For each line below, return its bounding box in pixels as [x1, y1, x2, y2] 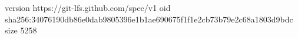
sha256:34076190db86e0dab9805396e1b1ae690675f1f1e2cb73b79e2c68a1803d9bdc [5, 13, 293, 25]
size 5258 [5, 24, 37, 36]
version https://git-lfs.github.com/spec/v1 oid [5, 2, 171, 13]
